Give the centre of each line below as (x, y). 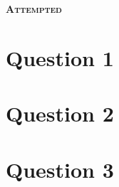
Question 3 (60, 169)
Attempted (34, 9)
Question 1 (60, 57)
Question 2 (60, 113)
